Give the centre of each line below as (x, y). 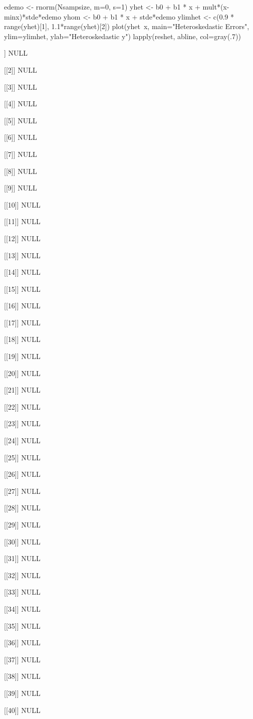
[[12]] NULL (22, 238)
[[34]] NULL (22, 608)
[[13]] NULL (22, 255)
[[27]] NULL (22, 491)
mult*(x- (216, 7)
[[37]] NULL (22, 659)
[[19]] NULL (22, 356)
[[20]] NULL (22, 373)
